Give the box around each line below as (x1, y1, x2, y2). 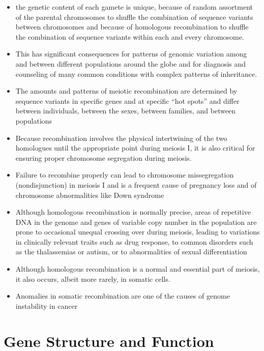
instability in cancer (15, 300, 78, 311)
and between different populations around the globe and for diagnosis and (15, 58, 246, 69)
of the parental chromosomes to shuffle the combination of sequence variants (15, 11, 253, 22)
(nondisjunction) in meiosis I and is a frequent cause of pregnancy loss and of (15, 179, 257, 190)
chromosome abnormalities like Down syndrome (15, 189, 164, 200)
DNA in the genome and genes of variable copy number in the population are (15, 216, 257, 227)
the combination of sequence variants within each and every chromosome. (15, 31, 244, 42)
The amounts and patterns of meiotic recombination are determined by (15, 85, 238, 96)
